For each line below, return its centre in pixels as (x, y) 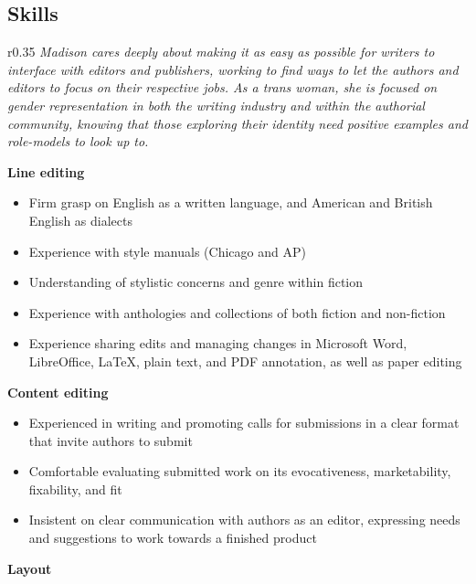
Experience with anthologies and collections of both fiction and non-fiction (237, 312)
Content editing (58, 392)
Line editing (46, 171)
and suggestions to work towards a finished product (173, 538)
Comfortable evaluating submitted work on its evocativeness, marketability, (240, 471)
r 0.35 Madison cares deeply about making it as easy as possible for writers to (221, 52)
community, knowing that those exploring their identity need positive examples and (238, 123)
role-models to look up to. (78, 141)
